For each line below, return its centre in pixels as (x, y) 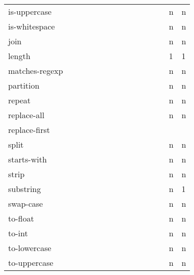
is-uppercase (30, 11)
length (19, 56)
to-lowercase (30, 248)
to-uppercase (31, 263)
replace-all (26, 115)
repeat (20, 100)
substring (25, 189)
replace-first (29, 130)
